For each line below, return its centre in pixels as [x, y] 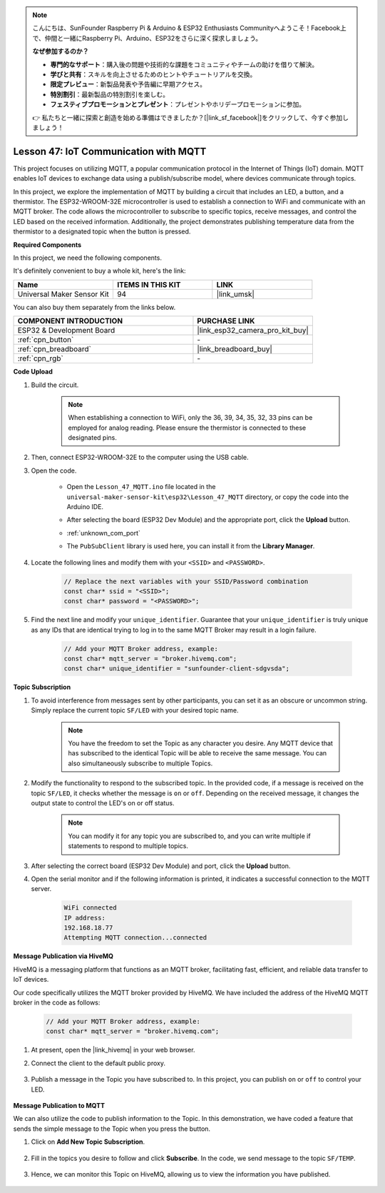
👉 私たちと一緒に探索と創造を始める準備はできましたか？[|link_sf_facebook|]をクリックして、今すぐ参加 [188, 117]
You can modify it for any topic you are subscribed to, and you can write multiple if [189, 836]
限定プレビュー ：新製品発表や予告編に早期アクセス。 [128, 84]
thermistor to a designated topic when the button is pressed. [102, 231]
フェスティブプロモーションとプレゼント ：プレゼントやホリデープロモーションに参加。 [178, 104]
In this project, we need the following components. [87, 258]
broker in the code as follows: [57, 1002]
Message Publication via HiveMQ [63, 956]
